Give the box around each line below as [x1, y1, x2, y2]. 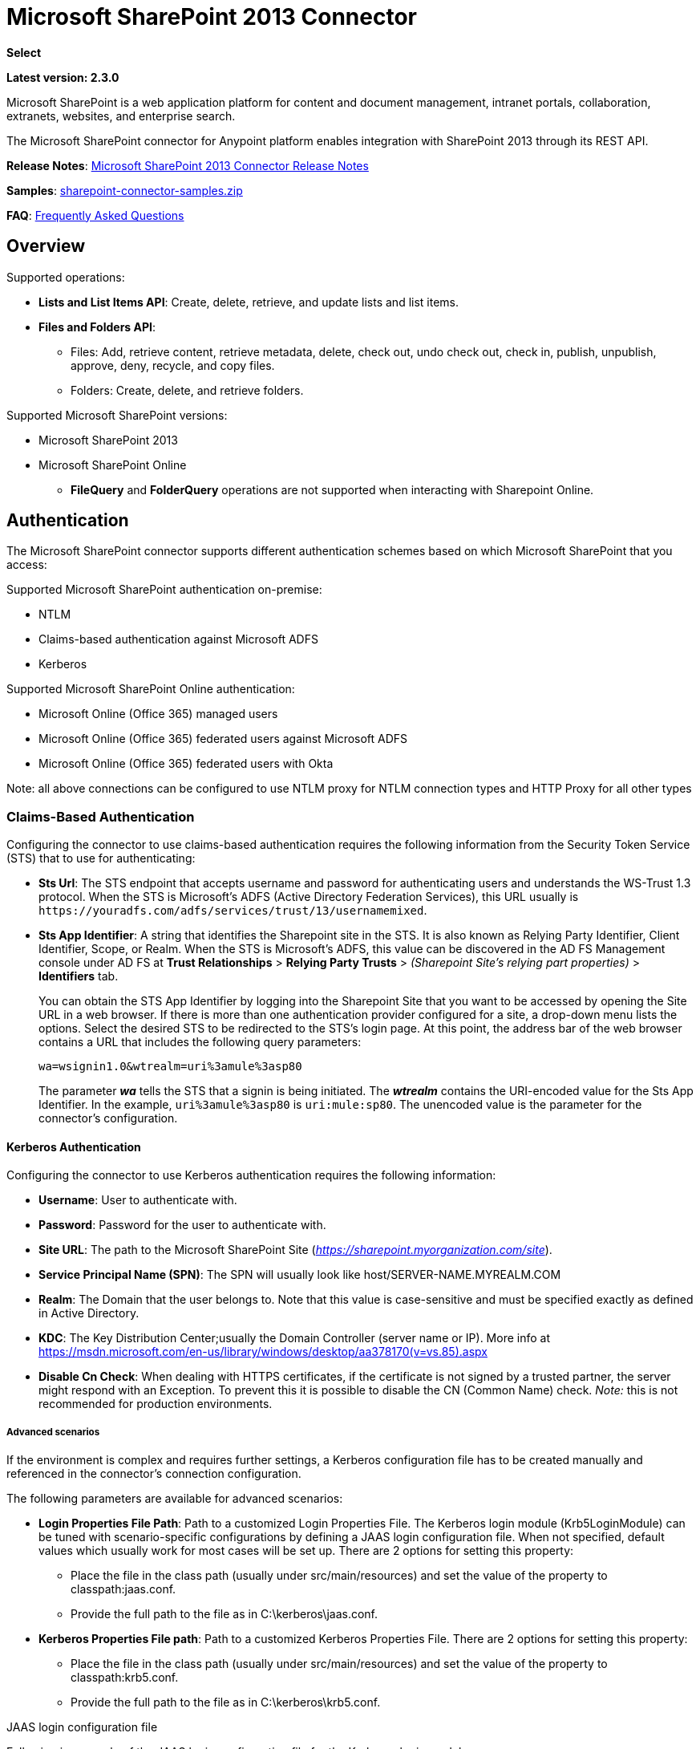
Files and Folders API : [38, 319, 156, 334]
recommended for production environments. [38, 1397, 273, 1411]
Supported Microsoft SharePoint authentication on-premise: [6, 582, 322, 597]
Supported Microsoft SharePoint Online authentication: [6, 682, 295, 696]
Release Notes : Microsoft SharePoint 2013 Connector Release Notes [6, 158, 369, 172]
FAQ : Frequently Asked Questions [6, 208, 184, 222]
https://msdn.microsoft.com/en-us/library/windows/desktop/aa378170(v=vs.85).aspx [38, 1345, 488, 1359]
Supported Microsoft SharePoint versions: [6, 408, 228, 422]
